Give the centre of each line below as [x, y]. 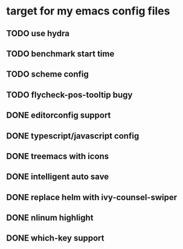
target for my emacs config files [88, 11]
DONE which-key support [55, 238]
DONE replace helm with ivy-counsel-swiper [92, 197]
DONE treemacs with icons [58, 156]
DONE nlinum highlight [50, 218]
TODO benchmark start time [60, 53]
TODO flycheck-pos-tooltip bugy [69, 95]
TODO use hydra [38, 33]
